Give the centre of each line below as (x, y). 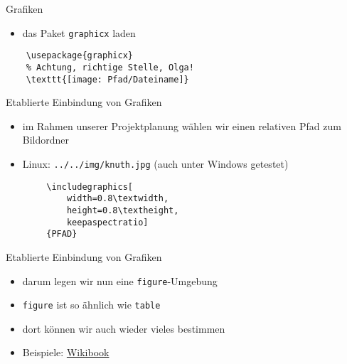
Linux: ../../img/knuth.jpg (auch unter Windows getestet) (155, 164)
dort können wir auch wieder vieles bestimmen (124, 328)
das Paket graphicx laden (79, 32)
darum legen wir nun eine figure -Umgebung (120, 280)
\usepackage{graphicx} (79, 56)
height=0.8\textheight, (123, 210)
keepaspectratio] (107, 222)
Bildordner (46, 140)
